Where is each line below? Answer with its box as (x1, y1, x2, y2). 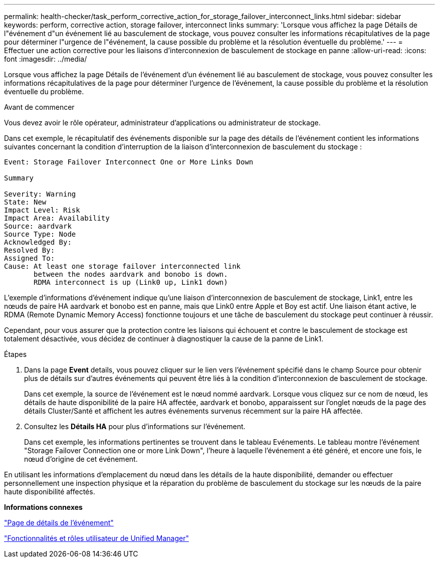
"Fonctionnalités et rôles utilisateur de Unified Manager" (4, 534, 189, 542)
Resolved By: (4, 246, 55, 254)
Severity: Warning (4, 190, 76, 198)
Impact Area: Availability (4, 214, 110, 222)
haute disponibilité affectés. (4, 487, 95, 496)
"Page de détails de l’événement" (4, 518, 114, 527)
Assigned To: (4, 254, 55, 262)
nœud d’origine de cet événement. (24, 455, 138, 463)
